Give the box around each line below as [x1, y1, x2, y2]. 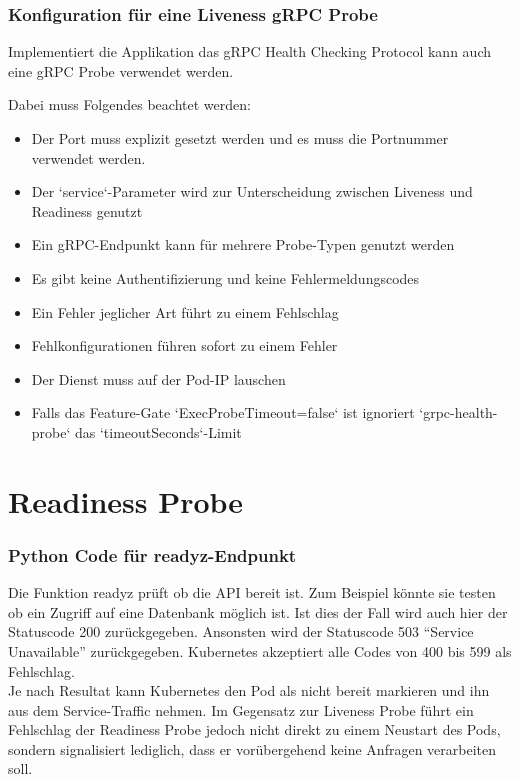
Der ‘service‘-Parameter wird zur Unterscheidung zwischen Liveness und [31, 181, 473, 202]
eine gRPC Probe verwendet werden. [8, 60, 234, 81]
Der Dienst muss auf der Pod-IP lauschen [31, 368, 286, 389]
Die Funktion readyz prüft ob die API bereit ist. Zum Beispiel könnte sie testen [8, 582, 496, 603]
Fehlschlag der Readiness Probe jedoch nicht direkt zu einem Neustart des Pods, [8, 719, 501, 740]
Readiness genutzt [31, 200, 143, 221]
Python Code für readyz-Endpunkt [8, 542, 297, 567]
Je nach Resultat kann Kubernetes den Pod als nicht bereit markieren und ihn [8, 680, 490, 701]
